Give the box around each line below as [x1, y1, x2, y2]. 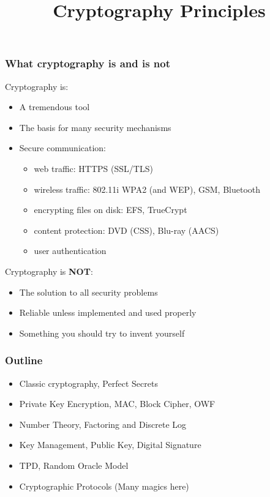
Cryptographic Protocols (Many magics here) [19, 479, 189, 492]
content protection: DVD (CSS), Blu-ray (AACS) [34, 223, 219, 236]
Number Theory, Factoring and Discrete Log [19, 417, 187, 430]
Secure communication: [19, 141, 107, 154]
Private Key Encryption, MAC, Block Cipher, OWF [19, 397, 216, 410]
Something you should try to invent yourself [19, 326, 185, 339]
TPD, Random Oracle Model [19, 458, 129, 471]
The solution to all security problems [19, 285, 158, 298]
